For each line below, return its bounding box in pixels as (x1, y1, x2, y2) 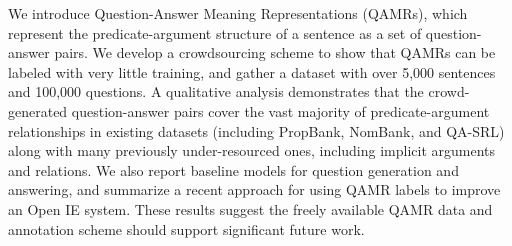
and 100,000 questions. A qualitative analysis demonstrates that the (8, 81, 424, 102)
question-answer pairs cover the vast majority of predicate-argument (71, 100, 490, 121)
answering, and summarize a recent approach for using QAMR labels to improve (8, 179, 501, 200)
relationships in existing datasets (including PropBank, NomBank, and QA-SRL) (8, 120, 505, 141)
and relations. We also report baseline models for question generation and (8, 159, 459, 180)
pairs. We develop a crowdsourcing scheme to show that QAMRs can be (54, 42, 496, 63)
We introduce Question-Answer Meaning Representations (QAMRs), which (8, 3, 468, 23)
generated (8, 100, 68, 121)
